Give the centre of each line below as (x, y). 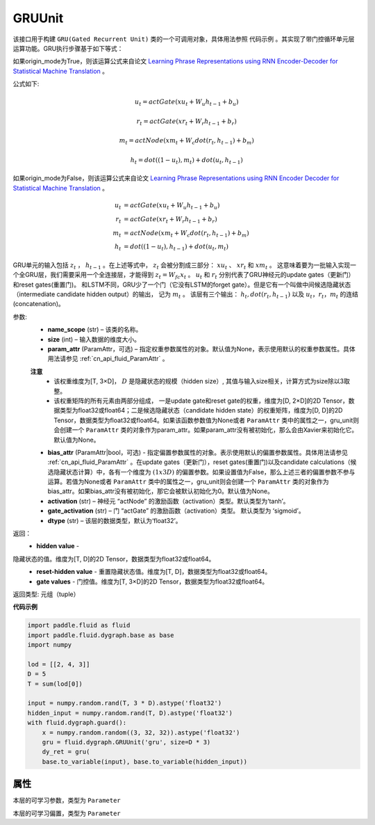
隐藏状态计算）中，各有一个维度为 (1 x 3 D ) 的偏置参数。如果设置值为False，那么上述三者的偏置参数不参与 (204, 472)
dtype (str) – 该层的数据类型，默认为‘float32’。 (115, 520)
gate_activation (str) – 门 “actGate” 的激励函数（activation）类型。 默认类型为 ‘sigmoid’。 (176, 511)
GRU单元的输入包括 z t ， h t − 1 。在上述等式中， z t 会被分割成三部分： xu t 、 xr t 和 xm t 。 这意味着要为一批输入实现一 (185, 266)
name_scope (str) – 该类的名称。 (95, 330)
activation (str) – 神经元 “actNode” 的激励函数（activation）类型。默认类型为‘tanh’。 (168, 501)
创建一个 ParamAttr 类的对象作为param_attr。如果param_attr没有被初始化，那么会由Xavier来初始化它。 (209, 430)
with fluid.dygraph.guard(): (77, 723)
